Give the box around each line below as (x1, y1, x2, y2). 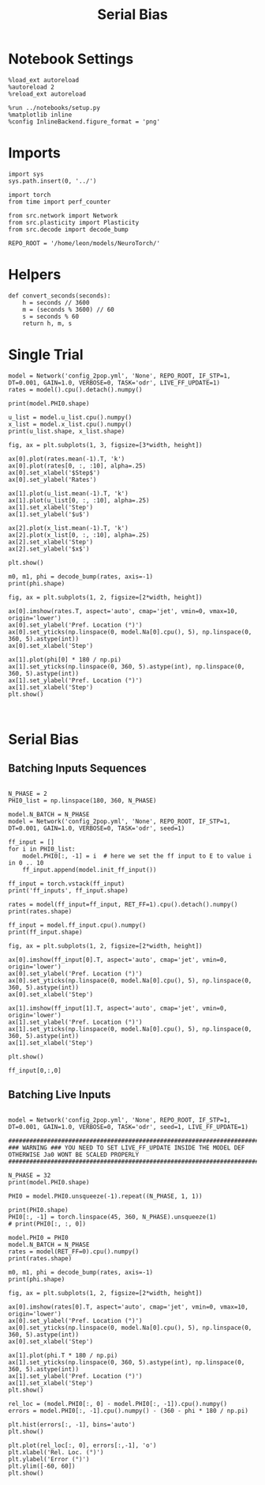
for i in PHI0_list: (8, 845, 77, 853)
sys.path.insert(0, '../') (8, 176, 97, 185)
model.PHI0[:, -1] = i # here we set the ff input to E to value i (22, 852, 252, 860)
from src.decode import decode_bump (8, 225, 129, 233)
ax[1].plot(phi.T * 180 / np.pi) (8, 1351, 118, 1359)
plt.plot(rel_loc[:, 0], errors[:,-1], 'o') (8, 1441, 157, 1449)
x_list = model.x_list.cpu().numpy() (8, 420, 132, 428)
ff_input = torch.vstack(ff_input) (8, 880, 125, 888)
